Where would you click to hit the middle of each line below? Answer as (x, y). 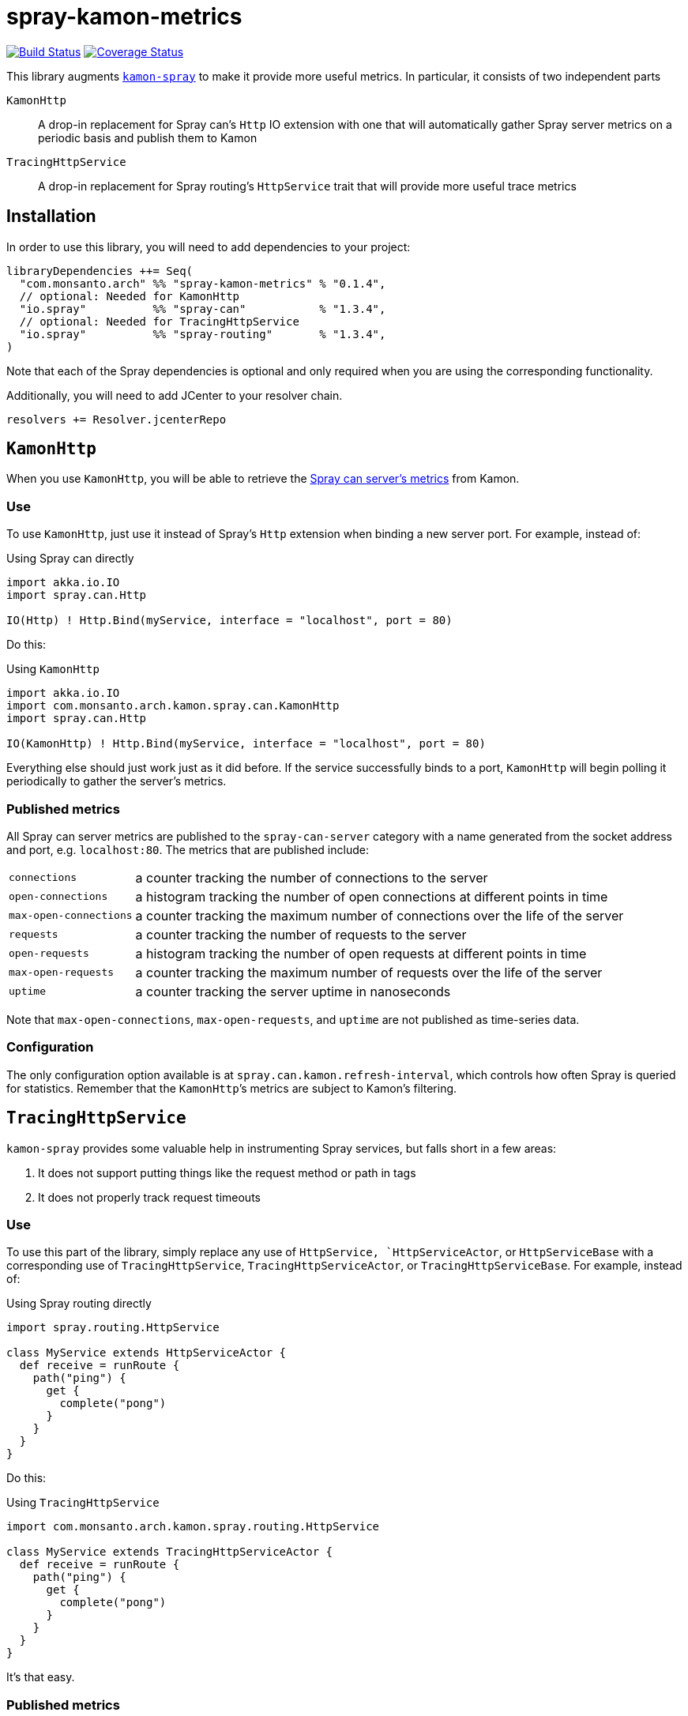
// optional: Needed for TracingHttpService (159, 321)
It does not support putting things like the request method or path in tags (227, 1172)
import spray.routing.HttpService (113, 1328)
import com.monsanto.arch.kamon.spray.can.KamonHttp (173, 706)
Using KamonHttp (53, 669)
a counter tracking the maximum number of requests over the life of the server (369, 972)
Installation (51, 216)
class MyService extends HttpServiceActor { (147, 1353)
